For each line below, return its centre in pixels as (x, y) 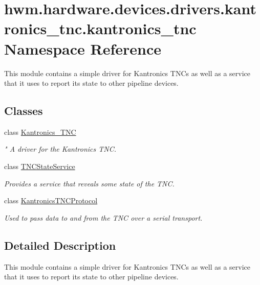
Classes (24, 111)
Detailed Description (60, 245)
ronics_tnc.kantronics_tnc (100, 28)
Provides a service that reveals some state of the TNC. (89, 183)
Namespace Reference (83, 48)
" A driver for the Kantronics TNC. (60, 149)
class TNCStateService (40, 166)
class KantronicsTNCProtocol (51, 200)
